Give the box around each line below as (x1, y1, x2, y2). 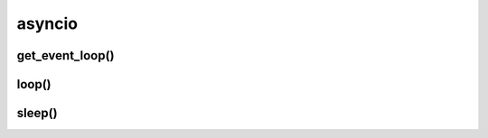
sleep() (16, 106, 58, 121)
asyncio (16, 14, 79, 33)
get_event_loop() (16, 48, 115, 63)
